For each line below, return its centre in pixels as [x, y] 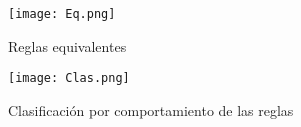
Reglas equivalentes [67, 45]
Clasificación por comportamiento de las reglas [151, 109]
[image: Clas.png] [69, 78]
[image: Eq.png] [62, 14]
